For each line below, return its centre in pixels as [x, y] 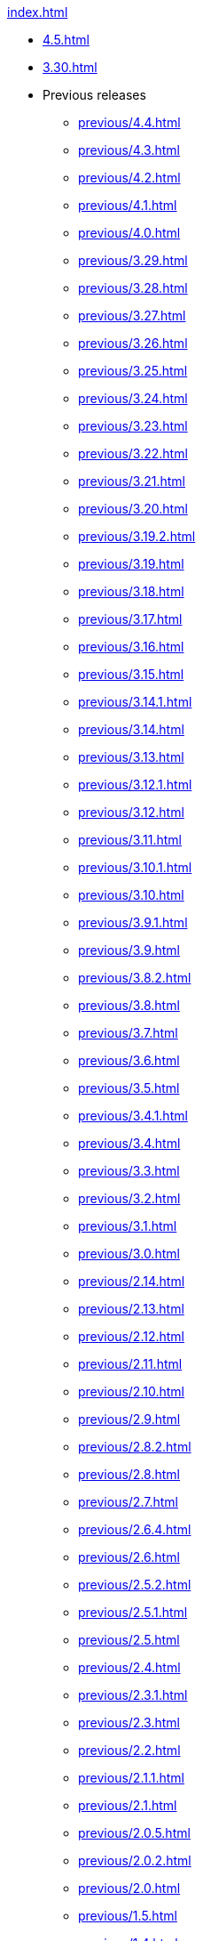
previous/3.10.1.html [135, 867]
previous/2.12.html [132, 1336]
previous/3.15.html [131, 674]
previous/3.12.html [131, 812]
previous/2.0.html [129, 1888]
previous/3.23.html [133, 426]
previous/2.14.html [132, 1281]
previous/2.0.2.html [135, 1860]
